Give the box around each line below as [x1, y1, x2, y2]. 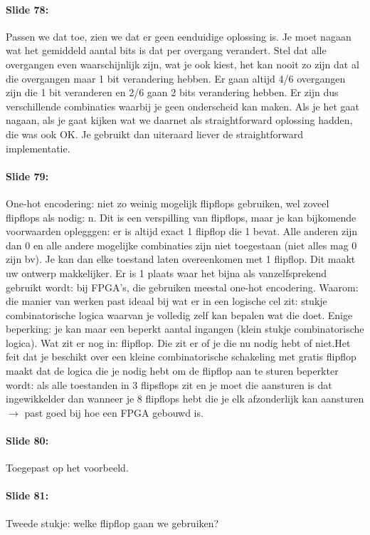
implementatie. [6, 140, 70, 155]
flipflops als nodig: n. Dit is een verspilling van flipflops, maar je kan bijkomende [6, 209, 356, 224]
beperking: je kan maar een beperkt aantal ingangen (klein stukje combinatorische [6, 321, 364, 336]
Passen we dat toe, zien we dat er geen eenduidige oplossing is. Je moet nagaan [6, 28, 351, 43]
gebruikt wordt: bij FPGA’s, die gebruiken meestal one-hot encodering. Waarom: [6, 279, 359, 294]
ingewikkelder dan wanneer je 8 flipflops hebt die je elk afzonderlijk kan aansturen [6, 391, 364, 406]
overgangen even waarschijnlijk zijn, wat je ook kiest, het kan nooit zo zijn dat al [6, 56, 359, 71]
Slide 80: [6, 433, 49, 448]
